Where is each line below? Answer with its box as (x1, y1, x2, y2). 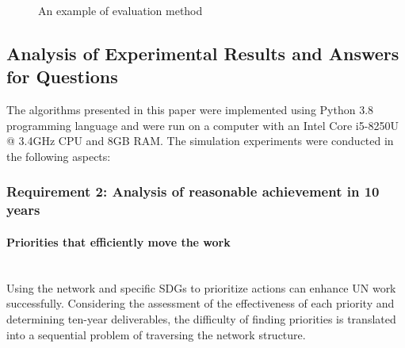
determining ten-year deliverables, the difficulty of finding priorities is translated (6, 310, 396, 327)
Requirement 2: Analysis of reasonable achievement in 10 (6, 182, 380, 201)
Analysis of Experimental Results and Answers (6, 40, 399, 65)
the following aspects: (6, 147, 111, 164)
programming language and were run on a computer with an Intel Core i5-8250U (6, 117, 399, 133)
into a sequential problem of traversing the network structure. (6, 326, 306, 342)
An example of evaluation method (38, 2, 203, 18)
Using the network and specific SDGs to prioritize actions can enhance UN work (6, 279, 396, 296)
